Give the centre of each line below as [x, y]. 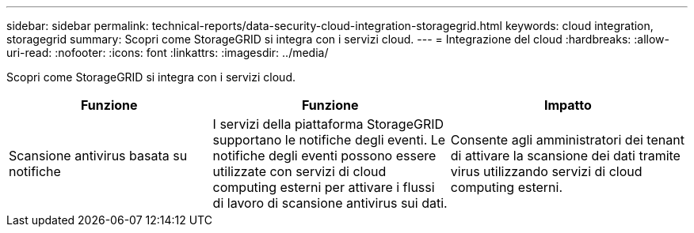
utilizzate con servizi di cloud [299, 171]
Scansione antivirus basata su [98, 156]
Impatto [568, 105]
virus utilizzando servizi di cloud [546, 171]
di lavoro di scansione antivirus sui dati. [330, 203]
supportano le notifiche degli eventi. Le [329, 140]
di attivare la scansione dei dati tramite [565, 156]
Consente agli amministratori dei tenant [567, 140]
